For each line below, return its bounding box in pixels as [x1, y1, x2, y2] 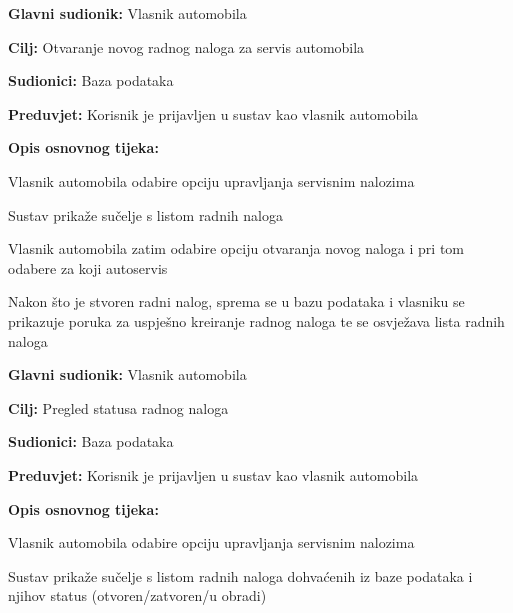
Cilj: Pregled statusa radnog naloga [8, 397, 229, 418]
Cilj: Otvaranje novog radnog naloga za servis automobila [8, 36, 365, 57]
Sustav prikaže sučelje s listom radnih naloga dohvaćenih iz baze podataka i [8, 565, 473, 586]
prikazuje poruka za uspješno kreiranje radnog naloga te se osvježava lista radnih [8, 310, 505, 331]
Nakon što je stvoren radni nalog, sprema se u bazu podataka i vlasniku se [8, 291, 465, 312]
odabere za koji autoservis [8, 257, 168, 278]
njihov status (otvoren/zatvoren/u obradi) [8, 585, 267, 606]
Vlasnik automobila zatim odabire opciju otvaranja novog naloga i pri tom [8, 238, 465, 259]
